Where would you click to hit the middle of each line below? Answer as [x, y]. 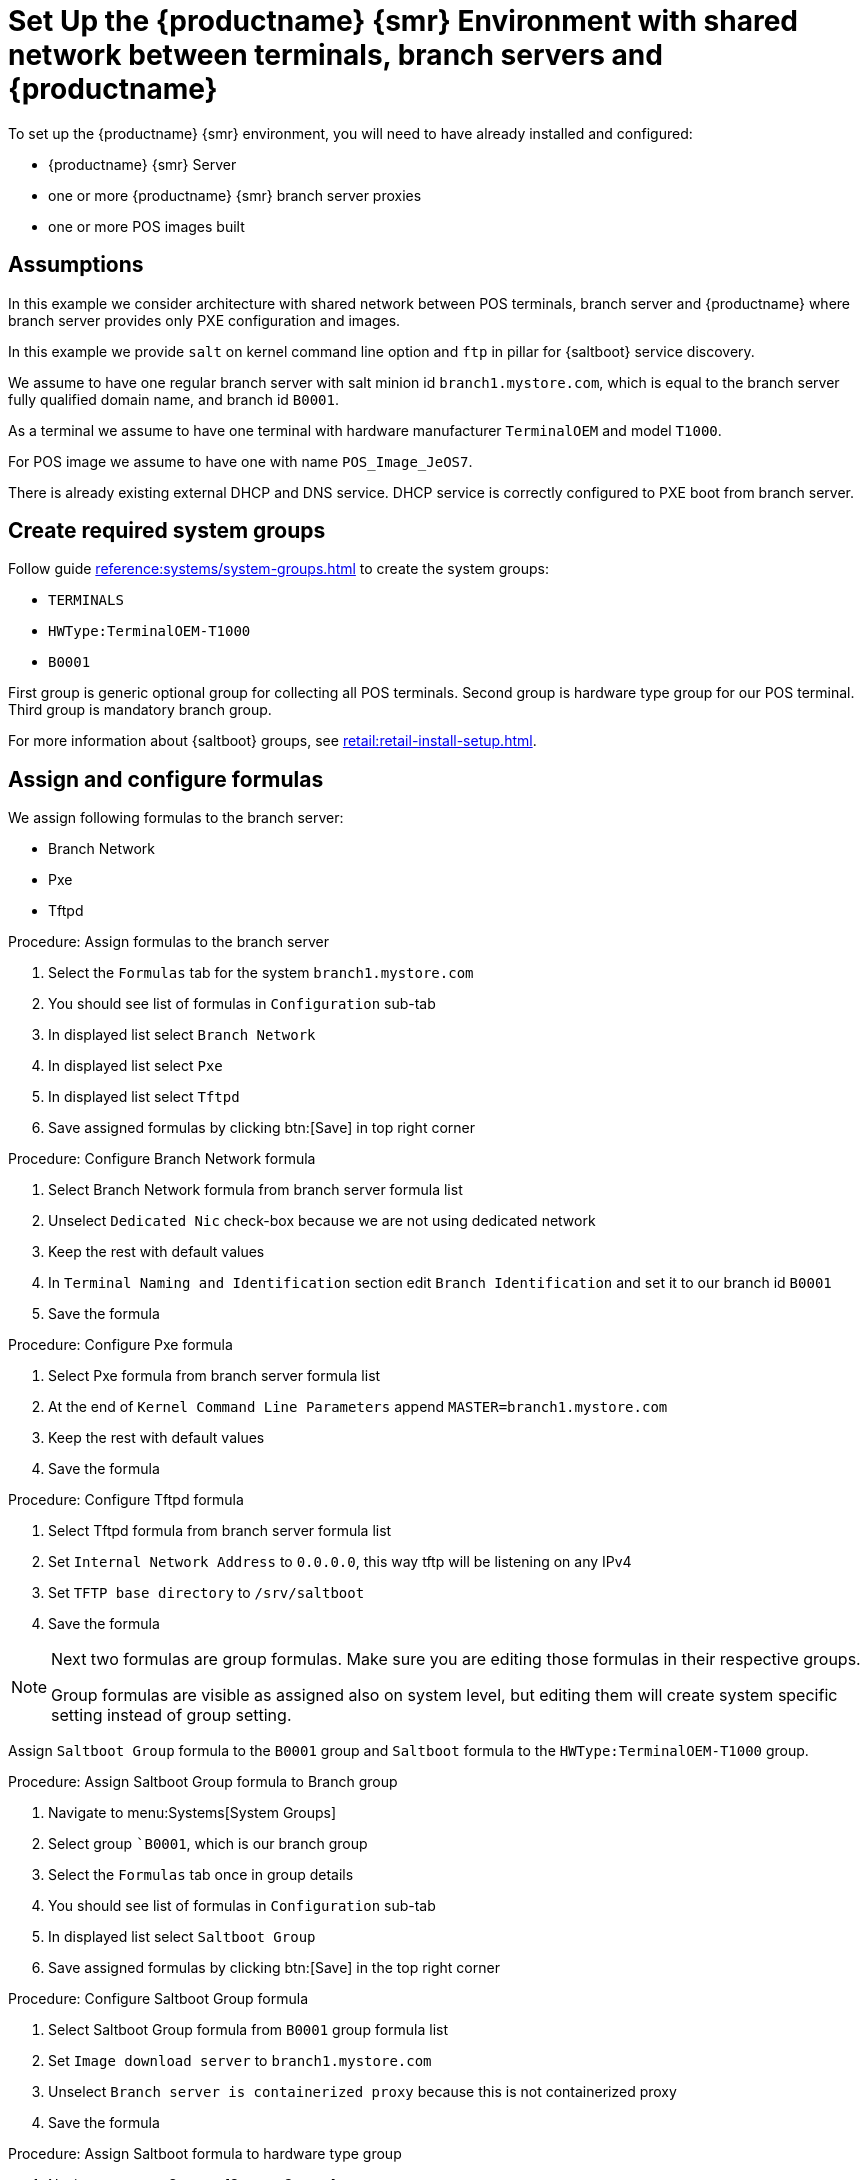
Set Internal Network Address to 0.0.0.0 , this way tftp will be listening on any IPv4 [340, 1562]
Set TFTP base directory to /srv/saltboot [206, 1593]
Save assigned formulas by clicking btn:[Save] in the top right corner [274, 1968]
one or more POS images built [146, 226]
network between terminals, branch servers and [335, 55]
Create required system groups [167, 531]
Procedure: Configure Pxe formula [120, 1345]
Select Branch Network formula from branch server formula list [255, 1190]
